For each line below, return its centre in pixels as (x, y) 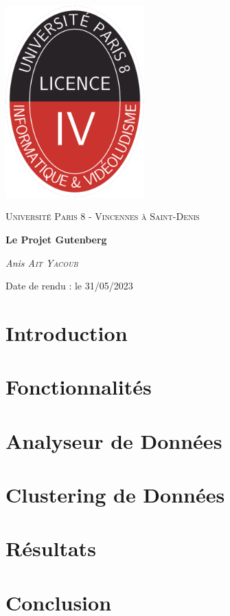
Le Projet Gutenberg (56, 239)
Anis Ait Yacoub (42, 262)
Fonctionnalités (79, 387)
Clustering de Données (115, 495)
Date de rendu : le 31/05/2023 (69, 286)
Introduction (67, 332)
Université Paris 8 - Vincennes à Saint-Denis (103, 216)
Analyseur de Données (114, 440)
